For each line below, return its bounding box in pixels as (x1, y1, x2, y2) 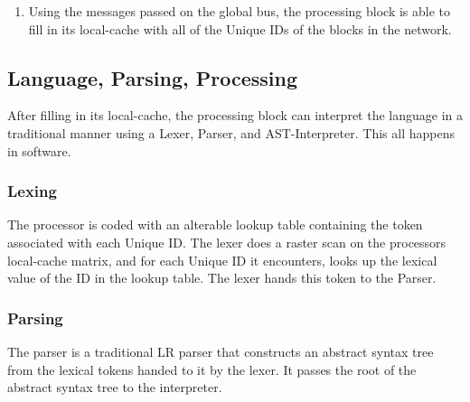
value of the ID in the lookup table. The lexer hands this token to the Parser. (7, 268, 437, 287)
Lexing (7, 180, 57, 202)
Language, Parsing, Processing (7, 63, 298, 91)
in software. (7, 141, 71, 160)
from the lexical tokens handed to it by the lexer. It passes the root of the (7, 360, 417, 379)
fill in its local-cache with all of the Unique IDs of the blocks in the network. (28, 19, 452, 38)
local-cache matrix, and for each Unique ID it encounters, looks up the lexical (7, 250, 437, 269)
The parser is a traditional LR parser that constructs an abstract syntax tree (7, 341, 434, 360)
